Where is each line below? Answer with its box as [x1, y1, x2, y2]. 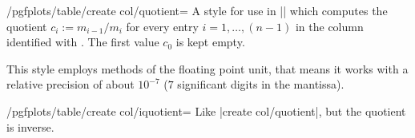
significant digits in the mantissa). [177, 76, 344, 93]
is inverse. [6, 118, 54, 135]
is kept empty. [175, 34, 245, 50]
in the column [295, 18, 364, 34]
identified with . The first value [6, 34, 159, 50]
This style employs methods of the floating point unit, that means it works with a [6, 60, 409, 77]
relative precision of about [6, 76, 135, 93]
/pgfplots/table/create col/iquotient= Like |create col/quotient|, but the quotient [6, 102, 406, 119]
